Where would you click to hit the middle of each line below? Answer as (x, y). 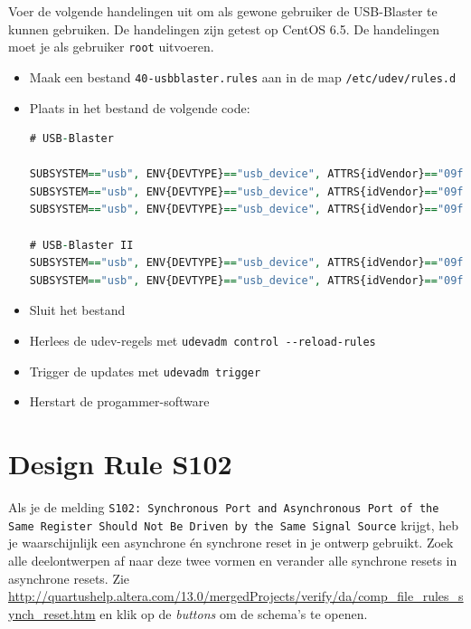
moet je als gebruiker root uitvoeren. (111, 47)
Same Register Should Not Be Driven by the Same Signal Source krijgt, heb (234, 524)
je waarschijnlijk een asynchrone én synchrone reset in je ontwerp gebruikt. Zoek (231, 543)
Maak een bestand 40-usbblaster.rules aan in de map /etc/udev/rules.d (243, 76)
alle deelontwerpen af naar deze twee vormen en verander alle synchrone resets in (233, 560)
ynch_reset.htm (52, 613)
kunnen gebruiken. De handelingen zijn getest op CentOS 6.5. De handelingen (224, 29)
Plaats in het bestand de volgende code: (140, 107)
